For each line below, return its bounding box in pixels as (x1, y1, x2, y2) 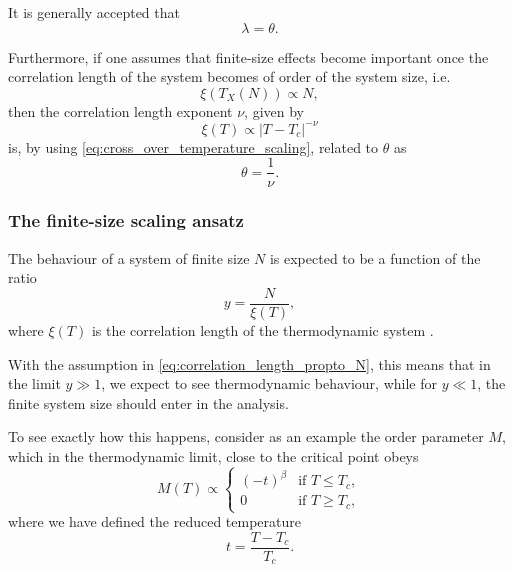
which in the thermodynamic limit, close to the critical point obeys (8, 445, 419, 466)
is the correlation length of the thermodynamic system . (91, 320, 434, 340)
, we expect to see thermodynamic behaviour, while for (101, 373, 437, 394)
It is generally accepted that (8, 2, 180, 22)
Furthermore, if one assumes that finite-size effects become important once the (8, 46, 489, 67)
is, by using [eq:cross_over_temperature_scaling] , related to (8, 136, 379, 157)
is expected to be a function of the (269, 247, 481, 268)
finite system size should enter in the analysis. (8, 392, 289, 413)
